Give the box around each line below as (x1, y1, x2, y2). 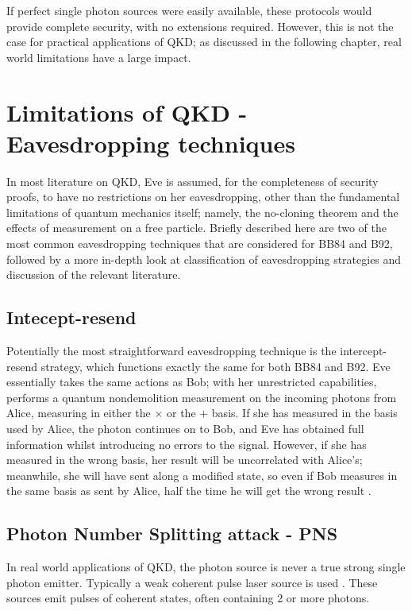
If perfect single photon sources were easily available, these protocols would (6, 2, 372, 18)
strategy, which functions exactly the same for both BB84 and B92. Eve (40, 358, 391, 374)
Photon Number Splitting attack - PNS (6, 521, 338, 546)
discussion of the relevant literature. (6, 266, 181, 283)
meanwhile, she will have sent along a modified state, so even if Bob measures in (6, 466, 398, 483)
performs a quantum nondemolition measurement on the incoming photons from (6, 389, 397, 405)
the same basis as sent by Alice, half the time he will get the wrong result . (6, 482, 372, 499)
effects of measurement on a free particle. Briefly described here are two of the (6, 219, 387, 236)
